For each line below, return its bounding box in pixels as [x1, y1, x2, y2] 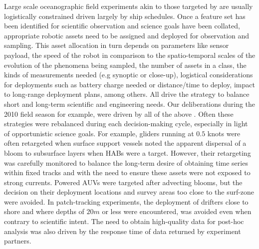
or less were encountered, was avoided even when [102, 206, 252, 217]
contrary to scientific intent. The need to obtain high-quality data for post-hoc [4, 216, 244, 227]
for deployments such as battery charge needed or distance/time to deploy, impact [4, 79, 255, 89]
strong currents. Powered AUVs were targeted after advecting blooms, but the [4, 177, 243, 187]
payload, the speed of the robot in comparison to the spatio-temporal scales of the [4, 49, 256, 60]
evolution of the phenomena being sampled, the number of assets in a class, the [4, 59, 247, 70]
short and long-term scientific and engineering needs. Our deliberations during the [4, 98, 256, 109]
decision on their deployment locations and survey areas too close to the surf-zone [4, 187, 255, 197]
